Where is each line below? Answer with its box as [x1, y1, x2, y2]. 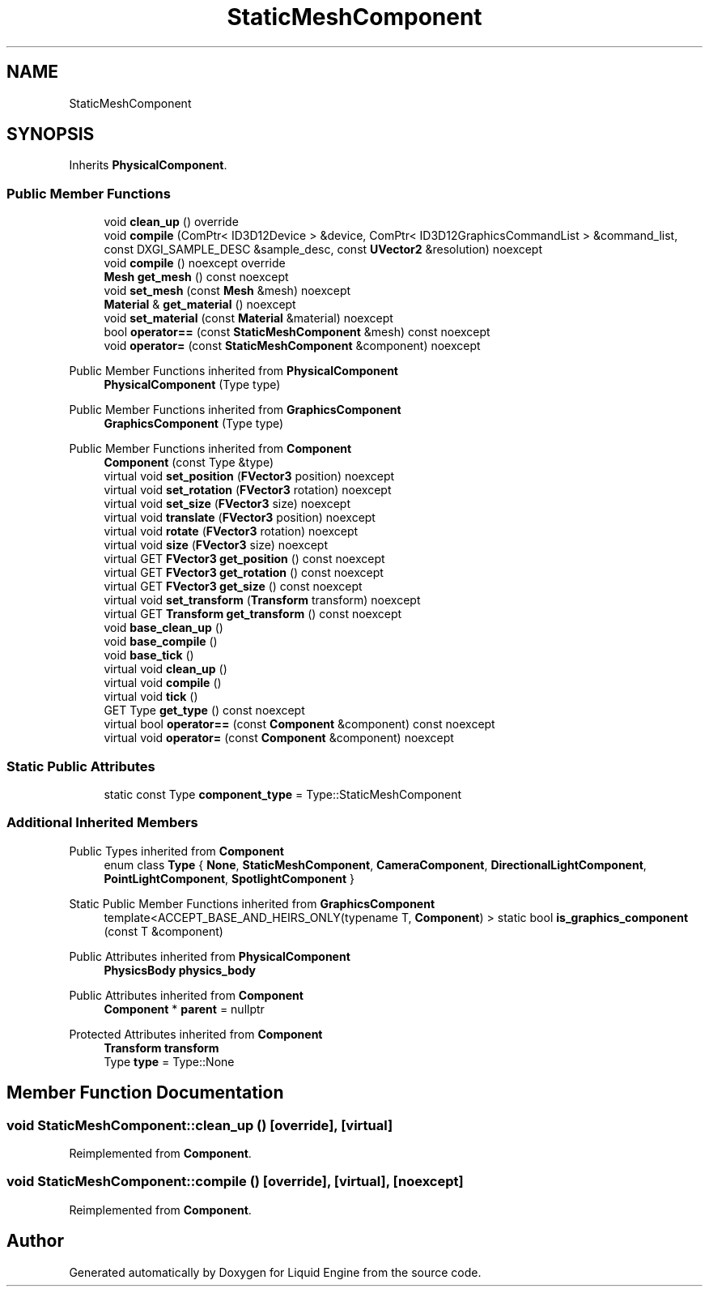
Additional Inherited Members [6, 814, 198, 831]
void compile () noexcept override [104, 256, 286, 271]
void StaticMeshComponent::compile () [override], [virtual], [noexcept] [6, 1173, 464, 1190]
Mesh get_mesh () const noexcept [104, 270, 289, 284]
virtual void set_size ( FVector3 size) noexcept [104, 497, 350, 511]
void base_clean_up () [104, 621, 223, 635]
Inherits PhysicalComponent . [69, 158, 227, 173]
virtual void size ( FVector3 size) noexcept [104, 538, 329, 553]
